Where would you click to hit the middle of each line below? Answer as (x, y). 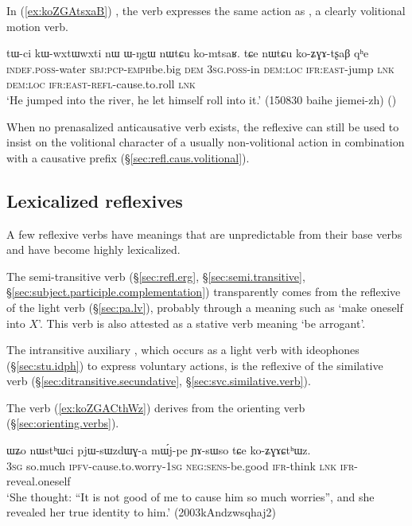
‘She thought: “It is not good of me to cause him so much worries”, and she (190, 496)
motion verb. (37, 26)
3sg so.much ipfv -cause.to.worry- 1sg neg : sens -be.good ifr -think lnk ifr (181, 465)
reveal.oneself (39, 481)
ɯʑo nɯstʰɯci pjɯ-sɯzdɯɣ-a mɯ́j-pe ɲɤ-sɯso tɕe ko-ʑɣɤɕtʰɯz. (159, 450)
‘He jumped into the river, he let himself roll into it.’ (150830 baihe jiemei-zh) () (202, 99)
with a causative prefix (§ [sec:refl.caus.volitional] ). (128, 157)
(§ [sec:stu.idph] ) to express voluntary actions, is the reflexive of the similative (195, 365)
